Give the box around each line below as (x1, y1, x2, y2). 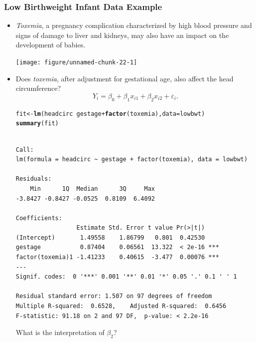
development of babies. (15, 39, 86, 50)
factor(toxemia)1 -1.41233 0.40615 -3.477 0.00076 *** (15, 254, 219, 261)
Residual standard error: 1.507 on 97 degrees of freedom (15, 293, 212, 300)
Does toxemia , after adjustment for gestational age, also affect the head (15, 73, 234, 83)
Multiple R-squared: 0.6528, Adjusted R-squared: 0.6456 (15, 303, 227, 310)
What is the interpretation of (15, 327, 105, 338)
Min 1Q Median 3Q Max (30, 185, 155, 192)
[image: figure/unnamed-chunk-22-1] (15, 59, 137, 66)
